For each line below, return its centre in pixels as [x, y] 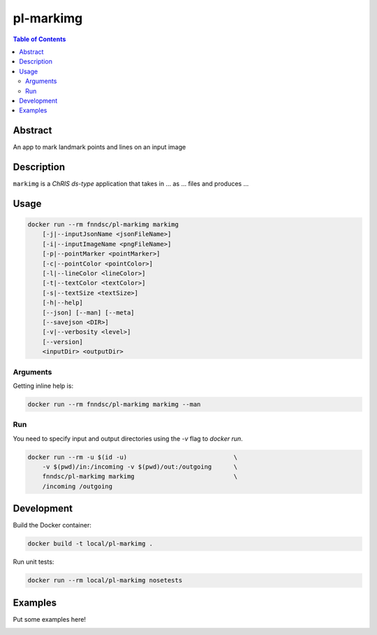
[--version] [63, 342]
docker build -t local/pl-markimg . [90, 544]
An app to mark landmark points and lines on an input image [99, 147]
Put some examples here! [50, 619]
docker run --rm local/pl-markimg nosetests [105, 581]
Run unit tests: [34, 562]
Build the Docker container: [52, 525]
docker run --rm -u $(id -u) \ [133, 457]
